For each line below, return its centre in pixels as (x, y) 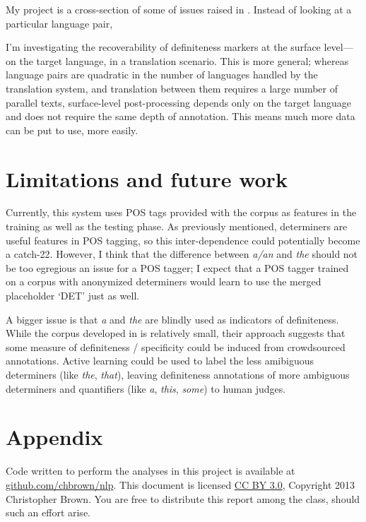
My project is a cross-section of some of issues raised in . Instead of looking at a (179, 9)
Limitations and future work (147, 178)
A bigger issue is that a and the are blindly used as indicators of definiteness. (172, 319)
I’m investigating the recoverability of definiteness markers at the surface (163, 47)
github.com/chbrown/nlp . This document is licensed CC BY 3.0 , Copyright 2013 (181, 484)
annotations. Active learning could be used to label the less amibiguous (160, 361)
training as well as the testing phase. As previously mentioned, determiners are (177, 226)
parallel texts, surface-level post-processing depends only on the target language (179, 102)
